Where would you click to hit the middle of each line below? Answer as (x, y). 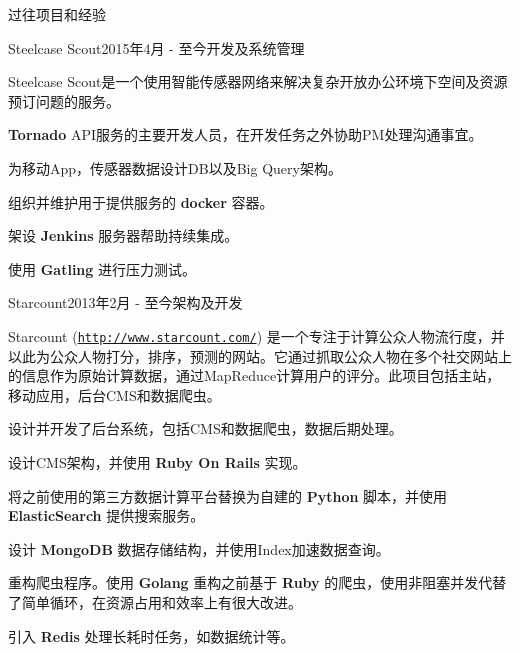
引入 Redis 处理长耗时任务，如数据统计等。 (151, 635)
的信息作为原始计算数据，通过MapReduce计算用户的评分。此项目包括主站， (254, 375)
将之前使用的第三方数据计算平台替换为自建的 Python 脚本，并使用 (228, 495)
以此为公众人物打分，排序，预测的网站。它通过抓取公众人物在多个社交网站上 (260, 355)
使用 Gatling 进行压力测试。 (102, 268)
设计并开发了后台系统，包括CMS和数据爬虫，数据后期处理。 (205, 428)
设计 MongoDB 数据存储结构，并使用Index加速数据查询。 (199, 548)
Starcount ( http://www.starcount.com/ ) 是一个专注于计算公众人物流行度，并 (256, 335)
